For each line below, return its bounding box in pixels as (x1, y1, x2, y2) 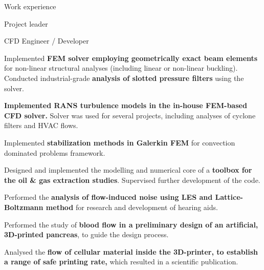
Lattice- (215, 192, 243, 202)
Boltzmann (4, 201, 43, 212)
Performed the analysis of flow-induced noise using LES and (4, 192, 213, 202)
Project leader (4, 18, 48, 29)
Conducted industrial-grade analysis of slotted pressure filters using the (4, 72, 244, 83)
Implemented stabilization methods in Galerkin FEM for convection (4, 137, 235, 148)
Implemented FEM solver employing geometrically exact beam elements (4, 52, 258, 63)
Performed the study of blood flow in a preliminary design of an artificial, (4, 219, 258, 230)
